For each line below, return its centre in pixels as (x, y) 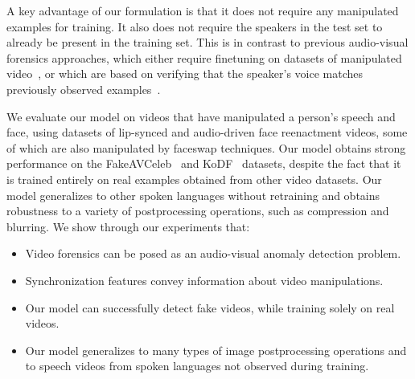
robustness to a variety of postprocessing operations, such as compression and (198, 211)
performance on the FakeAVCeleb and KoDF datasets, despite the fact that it (204, 163)
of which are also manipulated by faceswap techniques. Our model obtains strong (206, 147)
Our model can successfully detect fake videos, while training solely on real (210, 307)
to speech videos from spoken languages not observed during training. (197, 366)
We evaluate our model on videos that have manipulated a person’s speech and (201, 116)
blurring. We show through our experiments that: (128, 226)
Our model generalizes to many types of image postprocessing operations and (216, 350)
